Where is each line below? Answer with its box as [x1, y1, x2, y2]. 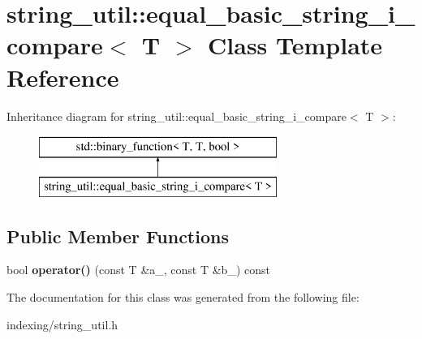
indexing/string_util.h [6, 315, 118, 333]
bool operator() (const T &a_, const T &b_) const [6, 261, 270, 278]
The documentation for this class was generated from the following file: [6, 289, 360, 306]
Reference [6, 60, 119, 93]
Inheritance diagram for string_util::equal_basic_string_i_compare [6, 107, 347, 124]
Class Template [208, 28, 383, 62]
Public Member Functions [6, 223, 229, 248]
